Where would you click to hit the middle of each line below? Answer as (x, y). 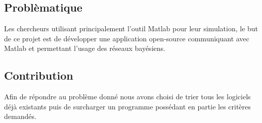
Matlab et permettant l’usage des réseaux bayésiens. (85, 48)
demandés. (20, 116)
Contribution (39, 75)
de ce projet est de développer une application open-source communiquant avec (127, 38)
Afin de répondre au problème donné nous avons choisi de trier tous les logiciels (127, 97)
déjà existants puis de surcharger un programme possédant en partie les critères (127, 106)
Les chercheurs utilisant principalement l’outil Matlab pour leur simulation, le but (131, 28)
